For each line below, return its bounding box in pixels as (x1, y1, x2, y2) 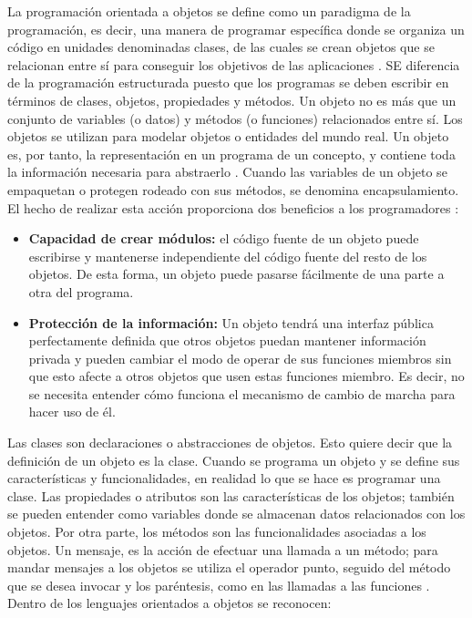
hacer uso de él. (28, 402, 116, 421)
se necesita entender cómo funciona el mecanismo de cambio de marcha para (28, 384, 456, 403)
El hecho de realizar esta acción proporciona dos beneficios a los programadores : (7, 198, 459, 217)
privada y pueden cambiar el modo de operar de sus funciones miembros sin (28, 348, 452, 367)
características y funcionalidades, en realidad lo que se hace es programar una (7, 469, 441, 488)
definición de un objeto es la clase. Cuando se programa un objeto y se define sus (7, 450, 460, 469)
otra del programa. (28, 282, 134, 301)
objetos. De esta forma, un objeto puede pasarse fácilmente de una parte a (28, 264, 445, 283)
